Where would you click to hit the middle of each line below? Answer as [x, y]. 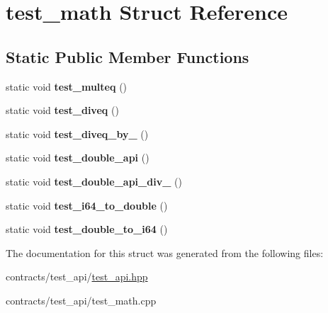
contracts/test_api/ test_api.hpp [77, 277]
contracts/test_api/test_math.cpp [81, 300]
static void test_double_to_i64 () [87, 229]
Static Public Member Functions [128, 56]
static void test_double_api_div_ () [94, 181]
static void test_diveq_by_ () [77, 133]
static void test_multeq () [67, 86]
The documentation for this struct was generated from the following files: [165, 252]
